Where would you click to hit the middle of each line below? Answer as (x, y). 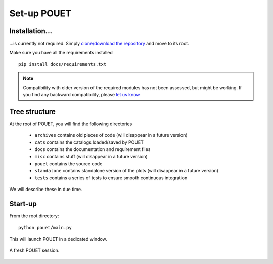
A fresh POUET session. (34, 250)
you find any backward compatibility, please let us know (81, 95)
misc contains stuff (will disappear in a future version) (91, 157)
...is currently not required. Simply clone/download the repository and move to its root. (99, 44)
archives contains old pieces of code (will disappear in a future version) (111, 135)
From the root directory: (34, 216)
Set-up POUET (40, 13)
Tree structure (32, 111)
